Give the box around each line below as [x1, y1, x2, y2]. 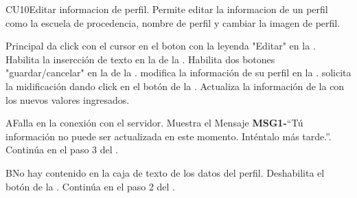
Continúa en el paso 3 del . [5, 142, 119, 157]
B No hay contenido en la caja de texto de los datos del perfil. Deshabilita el [5, 165, 325, 179]
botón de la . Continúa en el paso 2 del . [5, 179, 176, 193]
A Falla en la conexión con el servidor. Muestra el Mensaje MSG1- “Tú [5, 115, 303, 130]
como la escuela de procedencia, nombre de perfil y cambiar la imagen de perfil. [5, 15, 341, 30]
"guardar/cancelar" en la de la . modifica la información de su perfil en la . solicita [5, 65, 352, 80]
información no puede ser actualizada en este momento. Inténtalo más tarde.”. [5, 129, 332, 143]
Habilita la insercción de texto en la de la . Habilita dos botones [5, 52, 275, 66]
